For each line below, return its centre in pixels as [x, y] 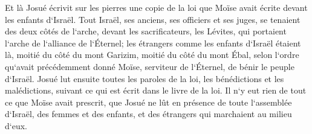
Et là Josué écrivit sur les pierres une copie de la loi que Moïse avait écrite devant [156, 7]
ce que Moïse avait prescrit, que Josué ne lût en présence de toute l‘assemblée [148, 102]
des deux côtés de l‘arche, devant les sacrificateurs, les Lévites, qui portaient [146, 31]
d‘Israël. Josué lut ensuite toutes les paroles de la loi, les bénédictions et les [145, 78]
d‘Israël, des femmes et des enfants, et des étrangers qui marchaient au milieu [148, 114]
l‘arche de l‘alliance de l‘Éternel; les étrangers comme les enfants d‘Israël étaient [153, 43]
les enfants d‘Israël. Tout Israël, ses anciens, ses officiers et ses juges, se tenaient [153, 19]
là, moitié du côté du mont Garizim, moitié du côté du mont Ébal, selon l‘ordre [152, 55]
